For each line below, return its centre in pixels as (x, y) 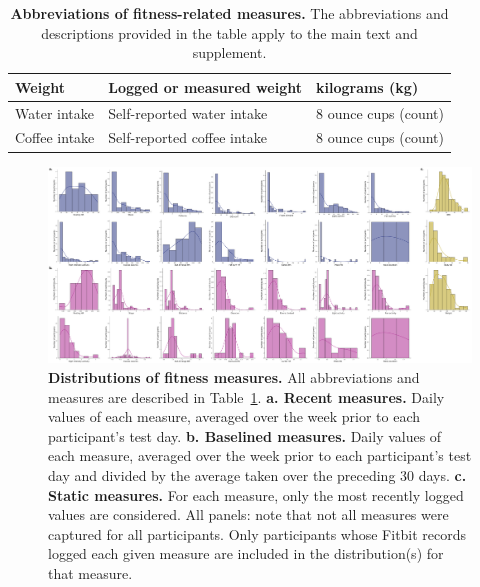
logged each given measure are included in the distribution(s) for (246, 553)
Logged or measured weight (205, 86)
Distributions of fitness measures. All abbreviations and (234, 377)
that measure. (90, 572)
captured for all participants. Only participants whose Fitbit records (257, 533)
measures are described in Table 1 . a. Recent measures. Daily (246, 396)
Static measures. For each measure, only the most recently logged (256, 494)
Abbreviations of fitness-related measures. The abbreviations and (229, 13)
